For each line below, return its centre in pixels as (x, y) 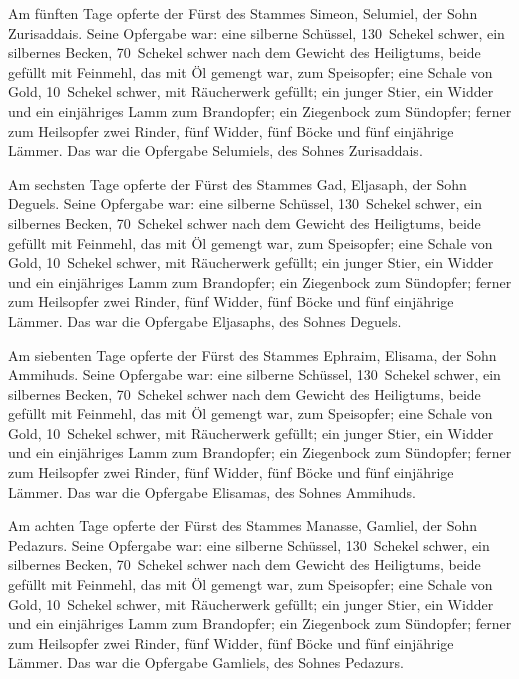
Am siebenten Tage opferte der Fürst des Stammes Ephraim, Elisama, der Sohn (252, 354)
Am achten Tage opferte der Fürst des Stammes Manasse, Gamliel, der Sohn (243, 525)
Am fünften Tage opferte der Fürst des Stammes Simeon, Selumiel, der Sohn (243, 13)
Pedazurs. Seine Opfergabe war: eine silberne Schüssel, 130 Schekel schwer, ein (249, 544)
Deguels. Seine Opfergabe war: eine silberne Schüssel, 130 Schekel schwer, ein (245, 203)
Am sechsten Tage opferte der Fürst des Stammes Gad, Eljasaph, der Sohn (237, 183)
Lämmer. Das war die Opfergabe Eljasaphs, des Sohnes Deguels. (205, 320)
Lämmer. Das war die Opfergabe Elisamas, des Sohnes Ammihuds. (212, 491)
